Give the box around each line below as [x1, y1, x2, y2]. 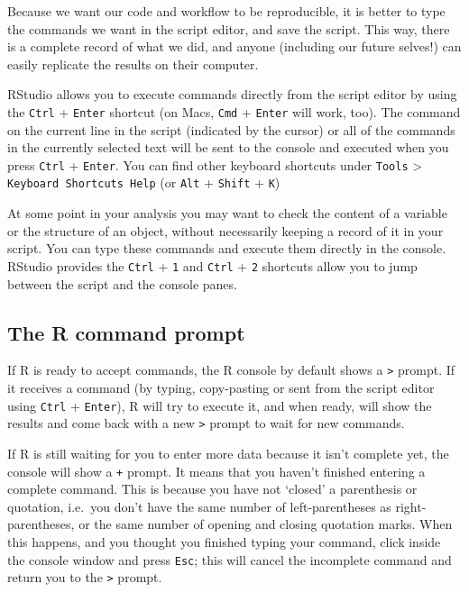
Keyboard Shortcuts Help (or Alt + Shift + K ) [7, 173, 280, 192]
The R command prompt [7, 318, 245, 346]
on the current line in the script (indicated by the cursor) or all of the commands [7, 120, 455, 139]
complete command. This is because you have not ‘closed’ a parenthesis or [7, 479, 418, 498]
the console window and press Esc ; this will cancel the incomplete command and [7, 550, 452, 569]
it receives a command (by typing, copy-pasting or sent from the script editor [7, 378, 435, 397]
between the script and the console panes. [7, 274, 237, 293]
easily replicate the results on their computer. [7, 54, 259, 73]
